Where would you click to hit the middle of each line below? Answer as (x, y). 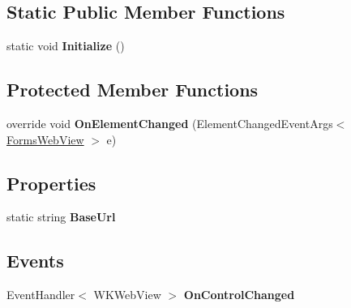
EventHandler (41, 295)
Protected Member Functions (133, 90)
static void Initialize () (66, 46)
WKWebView (127, 295)
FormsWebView (45, 139)
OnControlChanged (239, 295)
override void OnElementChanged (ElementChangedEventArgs (170, 123)
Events (35, 261)
